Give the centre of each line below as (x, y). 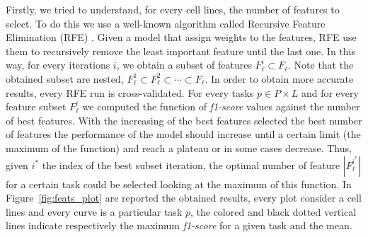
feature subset (36, 106)
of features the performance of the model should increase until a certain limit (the (183, 134)
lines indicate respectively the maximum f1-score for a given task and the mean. (179, 225)
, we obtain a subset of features (184, 65)
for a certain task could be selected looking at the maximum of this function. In (179, 184)
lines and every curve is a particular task (94, 211)
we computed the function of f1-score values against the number (221, 106)
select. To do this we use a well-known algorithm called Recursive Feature (166, 23)
